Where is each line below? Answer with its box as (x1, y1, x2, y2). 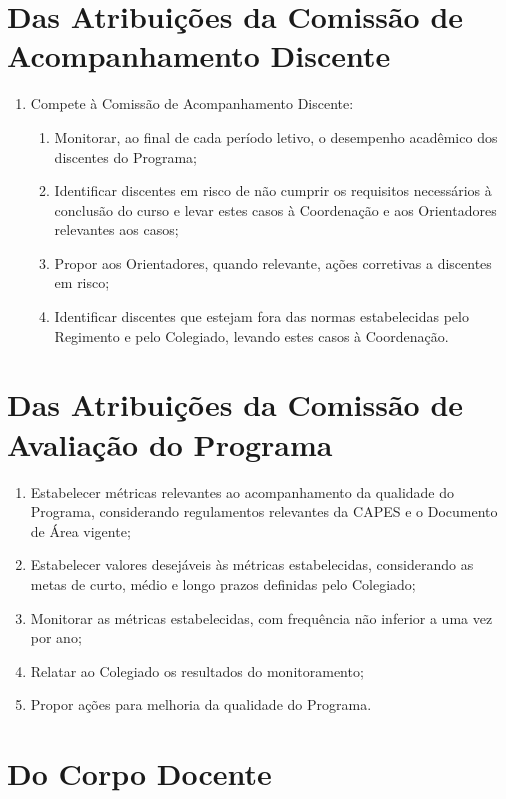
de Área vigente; (30, 520, 131, 541)
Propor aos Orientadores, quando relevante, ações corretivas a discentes (54, 252, 492, 273)
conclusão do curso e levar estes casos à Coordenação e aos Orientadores (54, 199, 497, 220)
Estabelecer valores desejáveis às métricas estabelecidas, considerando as (30, 554, 474, 575)
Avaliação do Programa (7, 423, 333, 464)
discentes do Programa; (54, 146, 197, 167)
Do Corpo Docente (7, 753, 272, 794)
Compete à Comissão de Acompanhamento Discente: (30, 93, 354, 114)
